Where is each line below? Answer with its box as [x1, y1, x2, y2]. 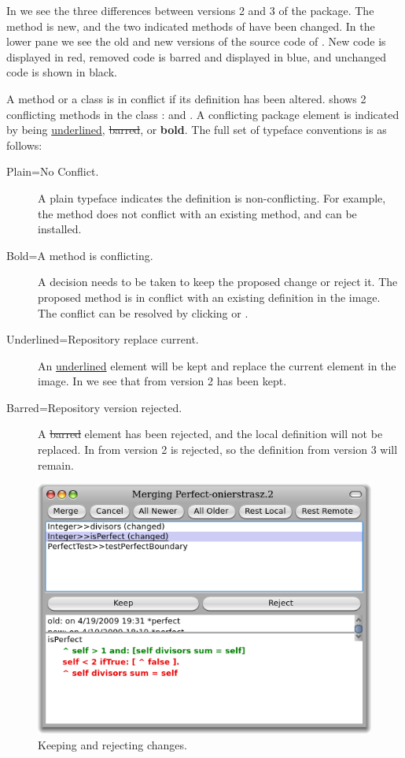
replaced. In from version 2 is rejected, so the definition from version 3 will [38, 441, 398, 458]
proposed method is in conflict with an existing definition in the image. [38, 288, 381, 305]
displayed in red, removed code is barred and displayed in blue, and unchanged [6, 48, 387, 65]
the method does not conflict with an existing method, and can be [38, 205, 357, 221]
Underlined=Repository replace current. [6, 331, 199, 347]
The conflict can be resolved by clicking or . [38, 304, 249, 321]
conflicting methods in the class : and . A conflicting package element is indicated [6, 106, 399, 122]
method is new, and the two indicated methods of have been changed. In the [6, 17, 375, 34]
